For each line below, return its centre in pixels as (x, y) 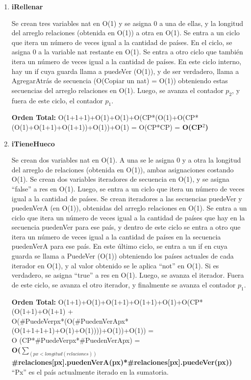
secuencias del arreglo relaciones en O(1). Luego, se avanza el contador (117, 90)
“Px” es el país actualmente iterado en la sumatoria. (90, 372)
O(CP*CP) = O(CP (171, 127)
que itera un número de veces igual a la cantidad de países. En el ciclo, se (122, 42)
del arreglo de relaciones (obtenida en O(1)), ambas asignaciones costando (123, 169)
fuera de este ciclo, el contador (57, 100)
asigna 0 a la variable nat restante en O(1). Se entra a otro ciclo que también (127, 52)
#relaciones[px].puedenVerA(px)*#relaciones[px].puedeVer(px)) (122, 362)
